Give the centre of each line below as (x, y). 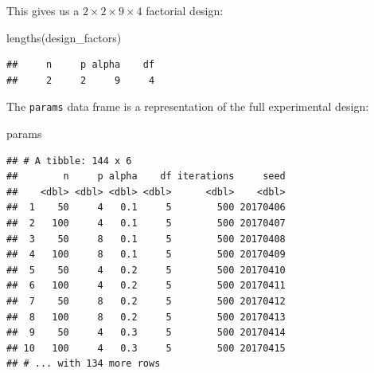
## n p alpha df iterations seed (146, 177)
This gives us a (43, 10)
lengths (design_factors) (64, 37)
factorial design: (185, 10)
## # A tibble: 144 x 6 (69, 161)
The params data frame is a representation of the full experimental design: (188, 106)
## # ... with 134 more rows (84, 364)
